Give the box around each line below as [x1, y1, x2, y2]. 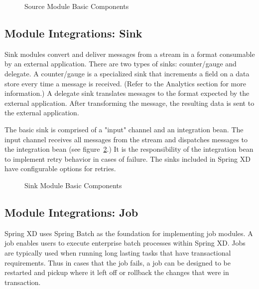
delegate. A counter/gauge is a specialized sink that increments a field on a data [4, 68, 250, 78]
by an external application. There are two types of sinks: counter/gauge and [4, 58, 237, 69]
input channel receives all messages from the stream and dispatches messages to [4, 134, 248, 144]
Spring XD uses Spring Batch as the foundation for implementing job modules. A [4, 228, 253, 238]
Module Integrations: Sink [4, 25, 142, 40]
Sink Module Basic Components [24, 180, 122, 190]
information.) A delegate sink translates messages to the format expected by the [4, 88, 250, 98]
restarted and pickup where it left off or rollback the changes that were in [4, 267, 229, 278]
